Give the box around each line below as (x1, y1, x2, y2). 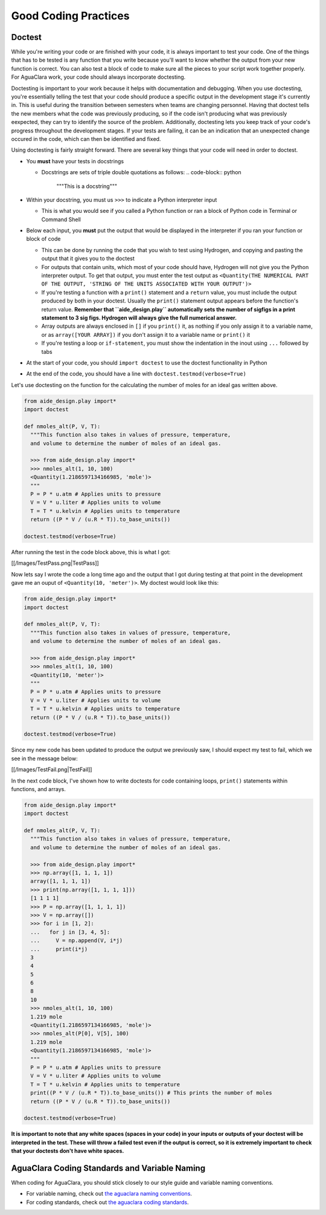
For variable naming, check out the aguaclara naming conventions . (26, 1190, 193, 1197)
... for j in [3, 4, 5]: (30, 928, 110, 936)
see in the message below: (11, 755, 78, 762)
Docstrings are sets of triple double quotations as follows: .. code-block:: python (41, 169, 241, 176)
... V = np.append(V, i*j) (30, 937, 123, 944)
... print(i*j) (30, 945, 88, 953)
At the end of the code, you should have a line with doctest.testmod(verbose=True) (26, 370, 247, 377)
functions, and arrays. (11, 785, 66, 792)
